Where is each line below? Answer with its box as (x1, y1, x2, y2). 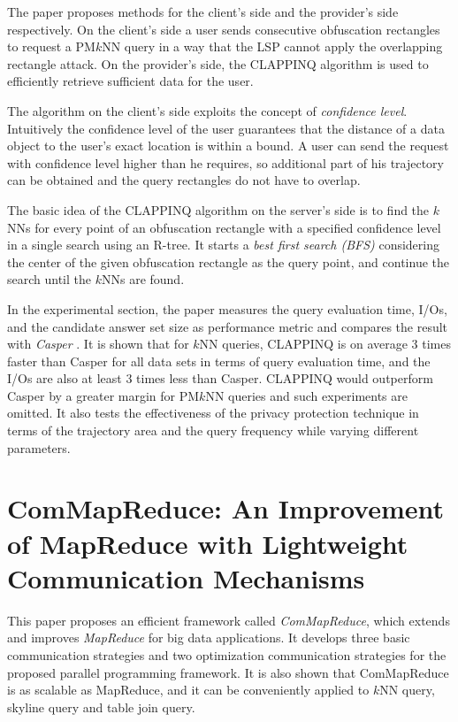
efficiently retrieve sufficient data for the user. (7, 72, 254, 90)
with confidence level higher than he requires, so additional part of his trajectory (7, 153, 445, 172)
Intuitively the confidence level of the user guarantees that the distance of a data (7, 119, 445, 137)
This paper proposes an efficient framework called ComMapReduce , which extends (7, 611, 450, 629)
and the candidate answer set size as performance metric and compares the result (7, 317, 448, 335)
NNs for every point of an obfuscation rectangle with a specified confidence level (7, 218, 441, 236)
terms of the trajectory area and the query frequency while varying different (7, 421, 419, 440)
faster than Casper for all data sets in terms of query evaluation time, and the (7, 351, 431, 370)
